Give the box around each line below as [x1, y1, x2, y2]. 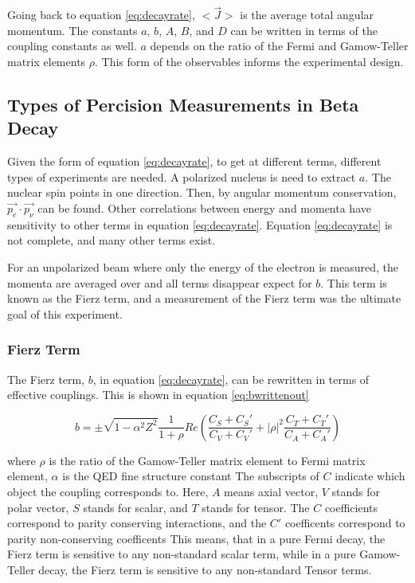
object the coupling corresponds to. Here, [7, 483, 209, 499]
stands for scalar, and [83, 499, 188, 515]
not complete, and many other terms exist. [7, 232, 216, 248]
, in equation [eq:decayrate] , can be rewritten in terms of [92, 370, 370, 387]
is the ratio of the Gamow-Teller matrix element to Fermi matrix [49, 452, 366, 468]
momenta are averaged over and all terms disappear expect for [7, 274, 312, 291]
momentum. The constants [7, 22, 138, 38]
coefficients [324, 499, 378, 515]
